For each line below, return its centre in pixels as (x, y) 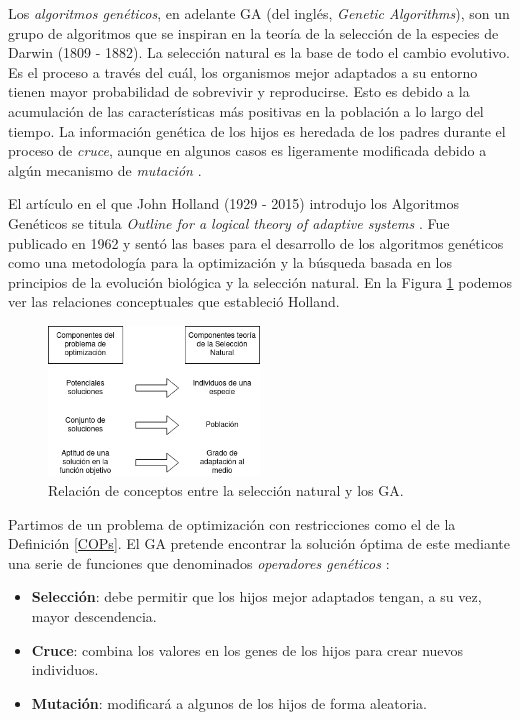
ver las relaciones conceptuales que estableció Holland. (174, 301)
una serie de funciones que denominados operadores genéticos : (199, 562)
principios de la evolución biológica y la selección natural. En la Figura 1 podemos (260, 281)
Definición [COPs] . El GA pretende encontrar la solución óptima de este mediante (259, 543)
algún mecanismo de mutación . (105, 169)
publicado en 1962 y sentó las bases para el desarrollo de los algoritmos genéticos (256, 242)
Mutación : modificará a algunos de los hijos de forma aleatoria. (229, 702)
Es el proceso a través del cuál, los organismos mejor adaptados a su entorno (243, 71)
